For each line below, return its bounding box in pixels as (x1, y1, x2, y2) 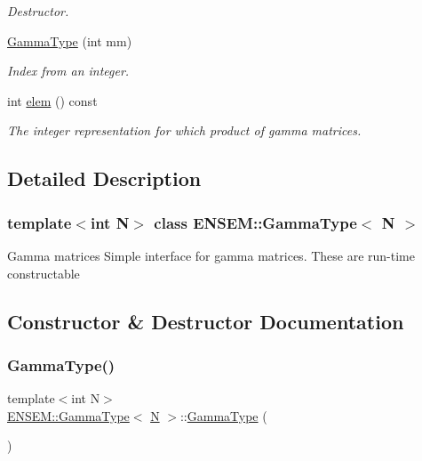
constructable (7, 263, 80, 282)
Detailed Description (7, 165, 202, 192)
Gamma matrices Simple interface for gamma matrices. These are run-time (7, 246, 415, 264)
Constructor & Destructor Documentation (7, 307, 404, 335)
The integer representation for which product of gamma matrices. (7, 121, 362, 140)
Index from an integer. (7, 61, 130, 80)
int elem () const (7, 91, 98, 109)
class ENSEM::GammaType (154, 211, 357, 233)
